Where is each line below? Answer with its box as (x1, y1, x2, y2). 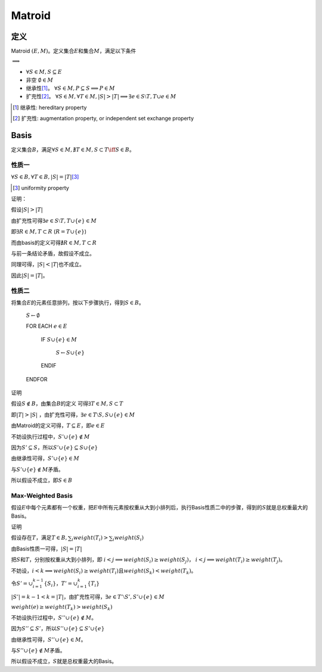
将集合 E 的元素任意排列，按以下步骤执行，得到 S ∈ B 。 (11, 298, 144, 306)
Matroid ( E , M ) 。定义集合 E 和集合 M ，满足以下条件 (11, 48, 137, 55)
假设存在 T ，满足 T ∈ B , (11, 534, 67, 542)
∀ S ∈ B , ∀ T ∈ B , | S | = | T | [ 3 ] (11, 173, 79, 181)
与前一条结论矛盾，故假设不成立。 (11, 250, 95, 257)
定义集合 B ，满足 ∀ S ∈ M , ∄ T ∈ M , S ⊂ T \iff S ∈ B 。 (11, 146, 135, 153)
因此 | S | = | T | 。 (11, 272, 48, 279)
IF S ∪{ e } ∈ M (41, 336, 78, 343)
